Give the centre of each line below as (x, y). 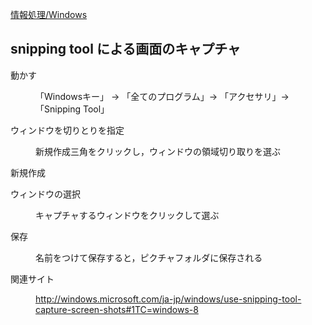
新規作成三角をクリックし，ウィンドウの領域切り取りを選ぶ (158, 151)
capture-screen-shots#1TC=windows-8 (117, 309)
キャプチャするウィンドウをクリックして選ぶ (127, 215)
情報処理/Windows (49, 14)
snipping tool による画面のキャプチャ (126, 49)
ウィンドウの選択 (45, 194)
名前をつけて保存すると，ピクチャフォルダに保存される (149, 257)
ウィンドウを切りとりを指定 (67, 130)
